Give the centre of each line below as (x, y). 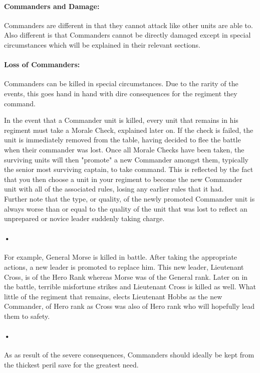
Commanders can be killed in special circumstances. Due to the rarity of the (121, 83)
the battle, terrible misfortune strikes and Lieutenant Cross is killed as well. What (130, 287)
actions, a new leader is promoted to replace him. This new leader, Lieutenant (124, 267)
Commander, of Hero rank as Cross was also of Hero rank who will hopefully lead (129, 306)
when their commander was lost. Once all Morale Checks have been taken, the (124, 149)
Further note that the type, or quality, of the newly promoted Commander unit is (129, 198)
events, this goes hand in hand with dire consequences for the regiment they (121, 93)
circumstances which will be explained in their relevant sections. (102, 44)
